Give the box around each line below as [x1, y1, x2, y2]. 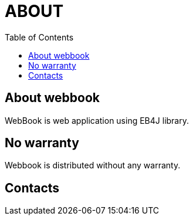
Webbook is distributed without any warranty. [5, 160, 181, 171]
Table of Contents [5, 32, 74, 42]
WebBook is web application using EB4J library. [5, 115, 189, 126]
